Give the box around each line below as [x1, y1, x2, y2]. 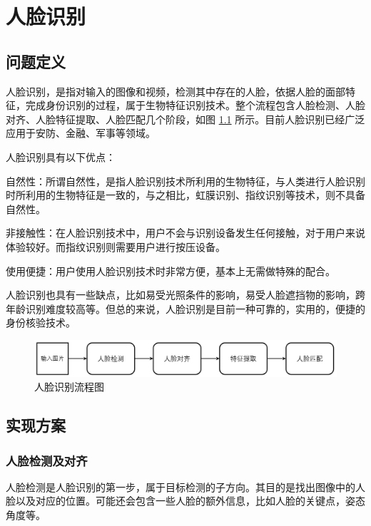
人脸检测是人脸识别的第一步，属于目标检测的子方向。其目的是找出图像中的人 [6, 479, 365, 494]
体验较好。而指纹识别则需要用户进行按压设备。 [6, 239, 225, 254]
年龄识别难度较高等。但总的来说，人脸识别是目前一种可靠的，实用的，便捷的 [6, 301, 365, 316]
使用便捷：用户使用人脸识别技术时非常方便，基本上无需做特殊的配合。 [6, 263, 335, 278]
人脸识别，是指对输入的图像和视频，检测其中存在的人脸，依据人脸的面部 [6, 83, 345, 98]
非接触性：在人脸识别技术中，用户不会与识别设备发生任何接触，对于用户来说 [6, 225, 365, 240]
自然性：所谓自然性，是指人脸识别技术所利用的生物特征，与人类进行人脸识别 [6, 173, 365, 188]
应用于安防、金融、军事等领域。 [6, 125, 156, 140]
